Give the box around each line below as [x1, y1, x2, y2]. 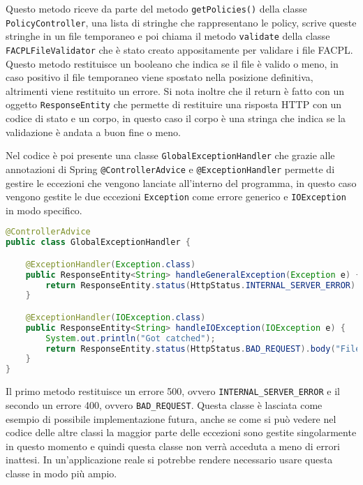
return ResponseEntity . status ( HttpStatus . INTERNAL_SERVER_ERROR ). [45, 280, 361, 290]
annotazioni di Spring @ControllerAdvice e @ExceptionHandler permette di [6, 161, 335, 176]
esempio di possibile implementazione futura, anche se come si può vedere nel [6, 411, 336, 426]
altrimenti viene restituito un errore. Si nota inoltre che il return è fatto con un [6, 83, 344, 98]
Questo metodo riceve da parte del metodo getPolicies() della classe [6, 1, 307, 15]
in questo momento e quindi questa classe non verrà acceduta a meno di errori [6, 438, 340, 453]
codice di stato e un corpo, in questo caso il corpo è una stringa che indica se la [6, 111, 346, 126]
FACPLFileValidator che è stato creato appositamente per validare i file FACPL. [6, 42, 353, 57]
